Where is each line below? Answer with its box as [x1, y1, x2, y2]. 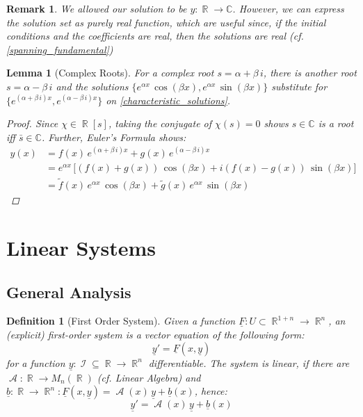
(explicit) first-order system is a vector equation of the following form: [6, 327, 305, 341]
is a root [318, 116, 354, 131]
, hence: [194, 384, 227, 398]
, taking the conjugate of [108, 116, 212, 131]
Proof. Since [6, 116, 58, 131]
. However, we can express [232, 1, 344, 15]
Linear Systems [6, 233, 156, 261]
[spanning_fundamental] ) [6, 42, 113, 56]
